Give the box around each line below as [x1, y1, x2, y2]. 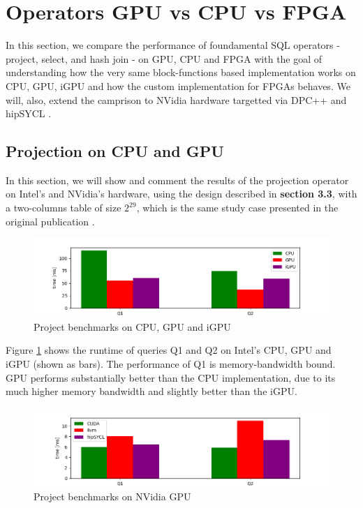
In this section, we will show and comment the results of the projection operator [6, 172, 349, 187]
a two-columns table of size [6, 200, 121, 215]
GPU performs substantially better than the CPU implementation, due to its [6, 370, 336, 384]
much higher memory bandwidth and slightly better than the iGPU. [6, 384, 297, 398]
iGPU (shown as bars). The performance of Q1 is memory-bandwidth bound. [6, 357, 336, 371]
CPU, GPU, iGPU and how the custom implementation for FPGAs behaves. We [6, 78, 350, 93]
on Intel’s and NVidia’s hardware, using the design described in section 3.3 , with [6, 186, 357, 201]
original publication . [6, 214, 95, 228]
